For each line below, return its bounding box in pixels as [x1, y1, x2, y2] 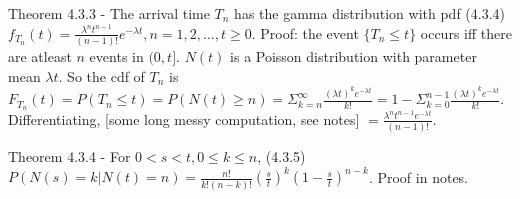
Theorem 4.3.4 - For [8, 146, 131, 167]
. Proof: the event [251, 22, 359, 43]
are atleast [8, 45, 72, 66]
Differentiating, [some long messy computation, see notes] [8, 108, 360, 129]
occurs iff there [420, 22, 512, 43]
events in [89, 45, 144, 66]
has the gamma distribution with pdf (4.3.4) [234, 3, 506, 23]
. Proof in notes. [368, 166, 469, 187]
